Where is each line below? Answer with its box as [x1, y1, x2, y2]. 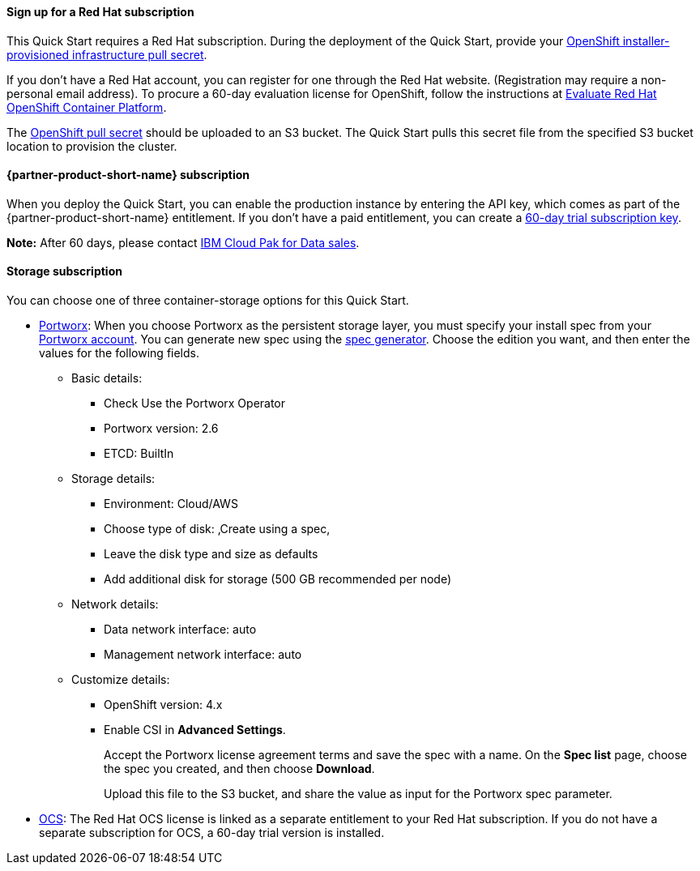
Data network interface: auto [104, 622, 257, 637]
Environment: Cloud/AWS [104, 497, 238, 511]
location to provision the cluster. [6, 139, 177, 153]
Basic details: [71, 371, 143, 386]
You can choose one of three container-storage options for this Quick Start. [6, 293, 409, 308]
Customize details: [71, 672, 170, 687]
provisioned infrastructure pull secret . [6, 47, 207, 62]
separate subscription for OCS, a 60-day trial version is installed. [39, 826, 385, 840]
